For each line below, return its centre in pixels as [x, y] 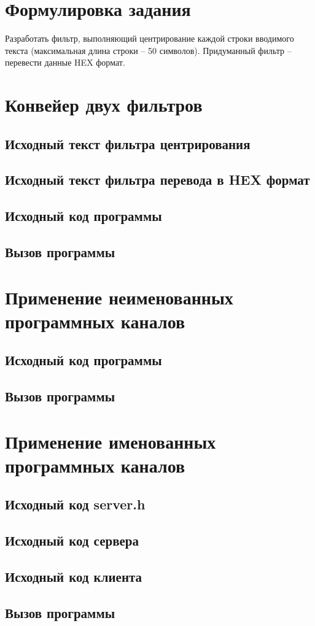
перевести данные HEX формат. [65, 62]
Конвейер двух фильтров [104, 105]
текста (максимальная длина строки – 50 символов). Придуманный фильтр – [148, 50]
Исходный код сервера [72, 540]
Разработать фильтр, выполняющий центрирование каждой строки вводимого [150, 38]
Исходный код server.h [75, 504]
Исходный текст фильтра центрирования [128, 143]
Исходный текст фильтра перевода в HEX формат [157, 180]
